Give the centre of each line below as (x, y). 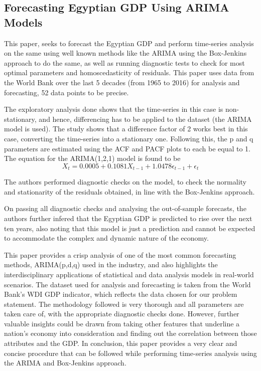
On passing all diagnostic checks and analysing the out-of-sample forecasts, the (125, 208)
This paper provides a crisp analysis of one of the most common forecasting (120, 254)
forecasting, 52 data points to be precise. (67, 92)
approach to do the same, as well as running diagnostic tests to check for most (124, 62)
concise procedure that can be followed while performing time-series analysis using (130, 353)
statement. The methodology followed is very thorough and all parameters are (124, 304)
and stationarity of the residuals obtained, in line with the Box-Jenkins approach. (129, 191)
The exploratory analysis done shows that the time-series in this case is (114, 109)
